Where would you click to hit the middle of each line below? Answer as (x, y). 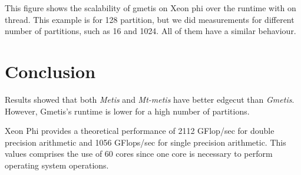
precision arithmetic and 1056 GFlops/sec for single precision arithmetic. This (145, 142)
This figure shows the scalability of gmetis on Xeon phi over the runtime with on (150, 8)
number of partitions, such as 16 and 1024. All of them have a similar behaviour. (150, 31)
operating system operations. (57, 165)
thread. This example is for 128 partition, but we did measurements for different (150, 19)
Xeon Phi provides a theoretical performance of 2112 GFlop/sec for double (140, 131)
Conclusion (50, 71)
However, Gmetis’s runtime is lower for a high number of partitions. (127, 111)
